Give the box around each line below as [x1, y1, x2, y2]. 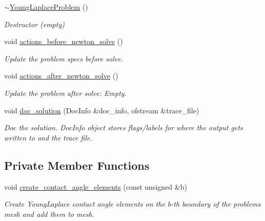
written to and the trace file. [4, 132, 92, 143]
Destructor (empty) [4, 18, 65, 29]
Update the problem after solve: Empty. [4, 87, 127, 98]
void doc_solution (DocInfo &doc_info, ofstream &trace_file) [4, 105, 199, 115]
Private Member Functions [4, 157, 150, 173]
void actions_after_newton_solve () [4, 70, 118, 81]
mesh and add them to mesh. [4, 208, 95, 219]
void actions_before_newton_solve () [4, 36, 123, 47]
